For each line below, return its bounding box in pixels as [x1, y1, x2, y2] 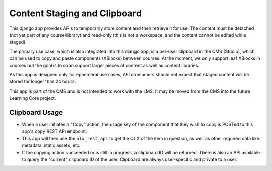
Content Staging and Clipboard [9, 8, 142, 19]
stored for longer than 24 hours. [9, 78, 76, 85]
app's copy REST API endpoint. [22, 128, 87, 134]
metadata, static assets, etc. [22, 142, 81, 148]
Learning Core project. [9, 95, 56, 101]
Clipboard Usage [9, 108, 63, 117]
